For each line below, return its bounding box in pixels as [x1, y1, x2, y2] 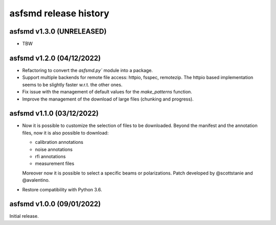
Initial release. [9, 213, 39, 219]
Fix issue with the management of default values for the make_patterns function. [22, 89, 193, 95]
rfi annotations [35, 154, 66, 159]
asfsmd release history [9, 8, 109, 19]
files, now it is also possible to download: [22, 130, 109, 136]
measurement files [35, 161, 75, 167]
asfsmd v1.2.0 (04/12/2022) [9, 54, 101, 62]
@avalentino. [22, 177, 50, 183]
